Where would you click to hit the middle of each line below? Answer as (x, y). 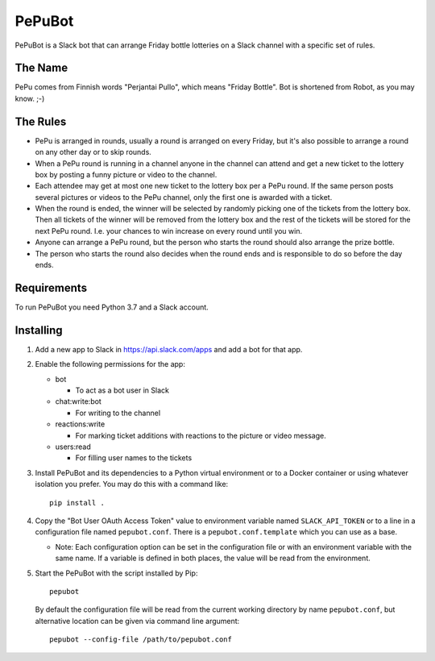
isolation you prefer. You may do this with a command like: (132, 484)
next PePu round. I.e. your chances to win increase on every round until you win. (168, 231)
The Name (41, 68)
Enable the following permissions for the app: (110, 364)
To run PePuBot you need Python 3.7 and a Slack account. (112, 307)
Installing (39, 330)
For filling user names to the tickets (134, 458)
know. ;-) (30, 98)
